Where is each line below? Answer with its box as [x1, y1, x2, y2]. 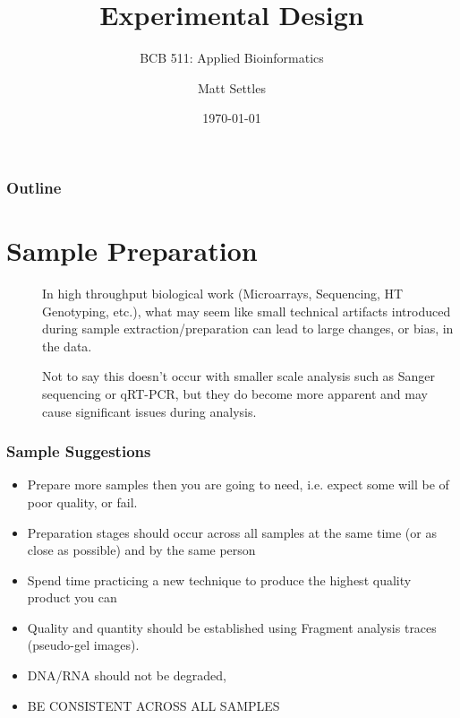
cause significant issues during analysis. [42, 402, 257, 420]
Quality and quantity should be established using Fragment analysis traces [27, 618, 437, 636]
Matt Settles [198, 78, 266, 97]
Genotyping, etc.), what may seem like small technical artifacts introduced [42, 301, 451, 320]
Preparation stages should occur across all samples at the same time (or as [27, 523, 437, 541]
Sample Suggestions [6, 440, 151, 463]
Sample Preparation [6, 232, 258, 269]
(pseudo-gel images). [27, 636, 140, 654]
